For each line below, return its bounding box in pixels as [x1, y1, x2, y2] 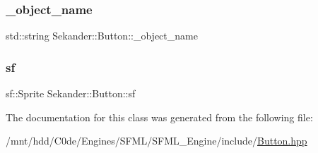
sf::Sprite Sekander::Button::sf [6, 86, 136, 101]
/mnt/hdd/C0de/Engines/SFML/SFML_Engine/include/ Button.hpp [6, 133, 307, 148]
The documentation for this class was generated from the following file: [6, 109, 313, 124]
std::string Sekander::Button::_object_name [6, 28, 198, 43]
